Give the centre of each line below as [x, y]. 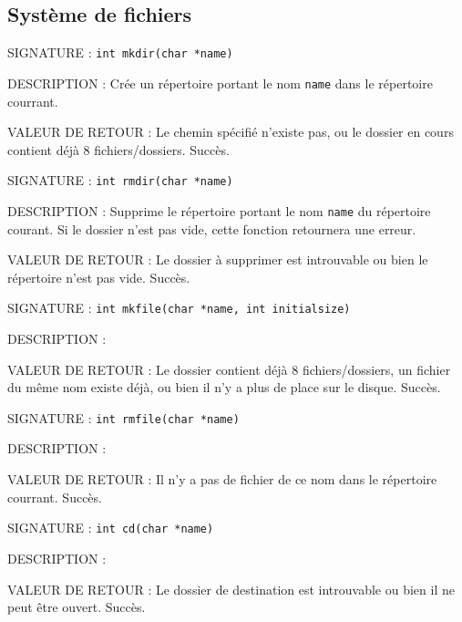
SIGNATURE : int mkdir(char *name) [120, 52]
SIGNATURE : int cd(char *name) [111, 528]
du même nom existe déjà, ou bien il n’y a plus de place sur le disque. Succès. [224, 387]
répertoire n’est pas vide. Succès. [99, 277]
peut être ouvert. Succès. [77, 607]
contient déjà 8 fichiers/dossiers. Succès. [118, 149]
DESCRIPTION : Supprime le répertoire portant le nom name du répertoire [219, 210]
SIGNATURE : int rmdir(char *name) [120, 180]
